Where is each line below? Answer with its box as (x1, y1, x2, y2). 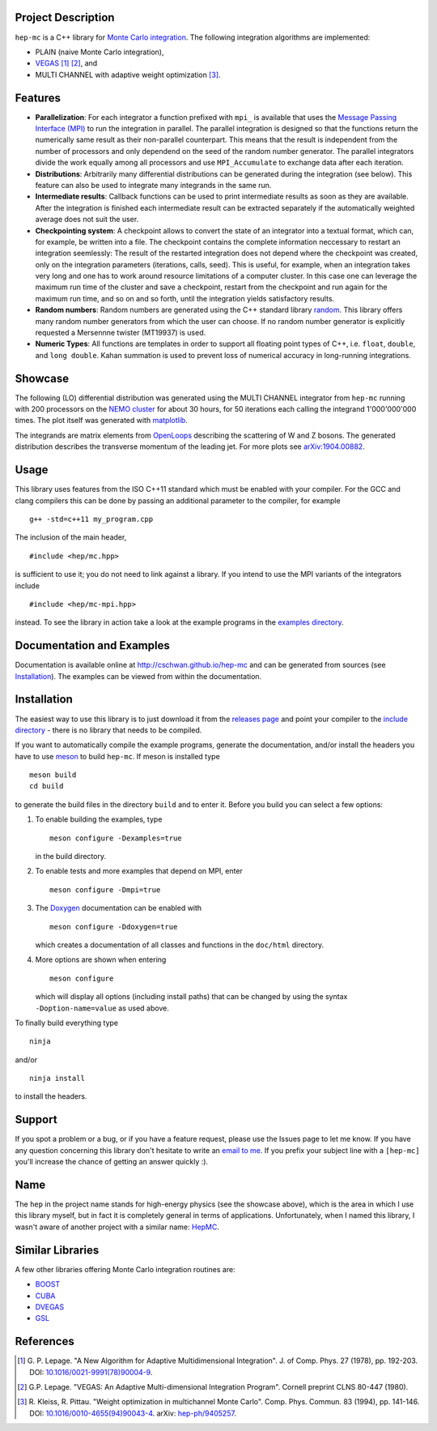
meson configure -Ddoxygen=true (49, 922, 178, 931)
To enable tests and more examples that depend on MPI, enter (35, 866, 243, 876)
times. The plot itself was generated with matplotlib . (15, 416, 188, 425)
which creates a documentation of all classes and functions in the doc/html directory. (35, 940, 324, 950)
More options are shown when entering (35, 955, 167, 964)
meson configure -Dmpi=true (49, 885, 161, 895)
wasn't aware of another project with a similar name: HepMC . (15, 1222, 220, 1232)
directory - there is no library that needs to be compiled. (15, 725, 202, 735)
